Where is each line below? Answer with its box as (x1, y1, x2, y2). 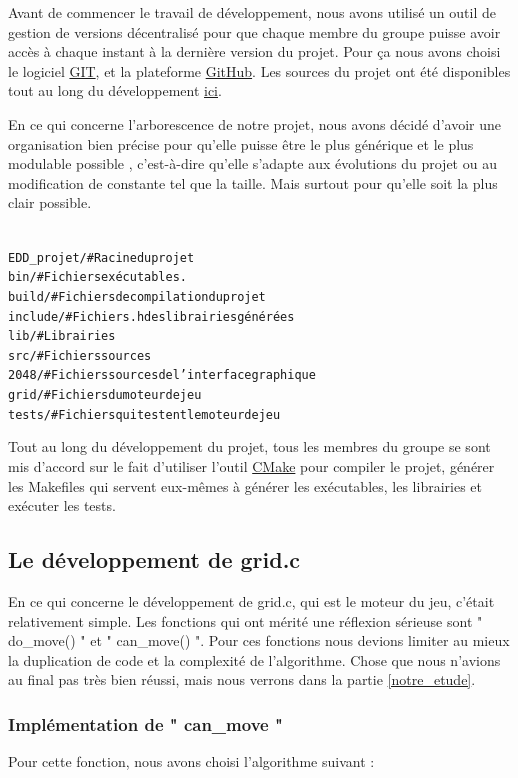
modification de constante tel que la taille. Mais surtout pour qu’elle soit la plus (8, 172, 498, 193)
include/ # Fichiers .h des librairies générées (8, 309, 295, 324)
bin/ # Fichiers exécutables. (8, 270, 187, 285)
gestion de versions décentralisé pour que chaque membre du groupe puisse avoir (8, 21, 501, 42)
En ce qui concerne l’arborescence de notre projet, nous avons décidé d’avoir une (8, 113, 501, 134)
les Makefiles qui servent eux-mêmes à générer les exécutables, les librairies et (8, 475, 482, 496)
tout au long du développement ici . (8, 80, 222, 101)
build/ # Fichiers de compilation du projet (8, 289, 266, 304)
